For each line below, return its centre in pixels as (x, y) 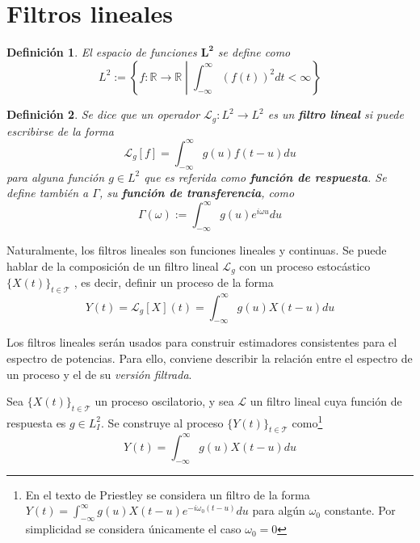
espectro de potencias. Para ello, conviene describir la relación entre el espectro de (210, 358)
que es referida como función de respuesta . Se (265, 177)
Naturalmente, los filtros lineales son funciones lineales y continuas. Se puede (197, 250)
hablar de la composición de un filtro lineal (113, 265)
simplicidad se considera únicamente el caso (133, 529)
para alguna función (56, 177)
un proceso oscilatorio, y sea (164, 401)
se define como (254, 52)
